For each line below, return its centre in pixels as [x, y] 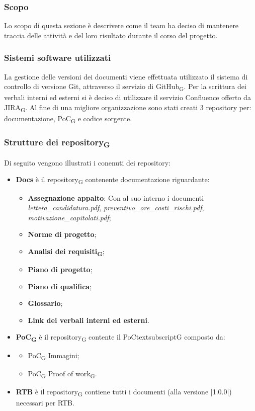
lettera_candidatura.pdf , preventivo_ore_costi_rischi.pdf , [116, 208]
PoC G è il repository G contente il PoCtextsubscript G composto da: [120, 338]
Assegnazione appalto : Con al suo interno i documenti [116, 197]
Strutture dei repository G [57, 143]
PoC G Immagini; [54, 356]
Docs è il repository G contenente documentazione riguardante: [113, 180]
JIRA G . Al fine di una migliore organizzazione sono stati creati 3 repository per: [128, 108]
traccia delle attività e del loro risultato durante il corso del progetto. [111, 35]
